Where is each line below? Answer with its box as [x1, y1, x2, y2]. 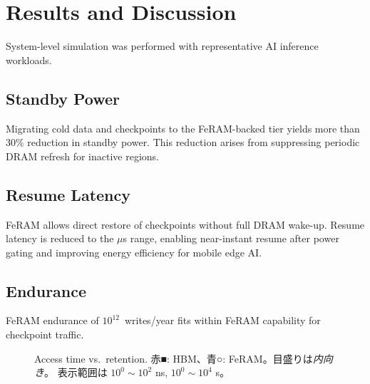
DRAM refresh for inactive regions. [6, 148, 159, 163]
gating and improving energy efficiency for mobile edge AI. [6, 244, 262, 259]
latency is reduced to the [6, 231, 114, 246]
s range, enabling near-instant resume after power [123, 231, 339, 246]
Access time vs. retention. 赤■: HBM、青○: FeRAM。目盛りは [34, 351, 313, 365]
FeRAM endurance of [6, 313, 99, 328]
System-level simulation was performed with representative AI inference [6, 38, 319, 53]
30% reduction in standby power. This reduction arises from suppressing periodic [6, 135, 360, 150]
